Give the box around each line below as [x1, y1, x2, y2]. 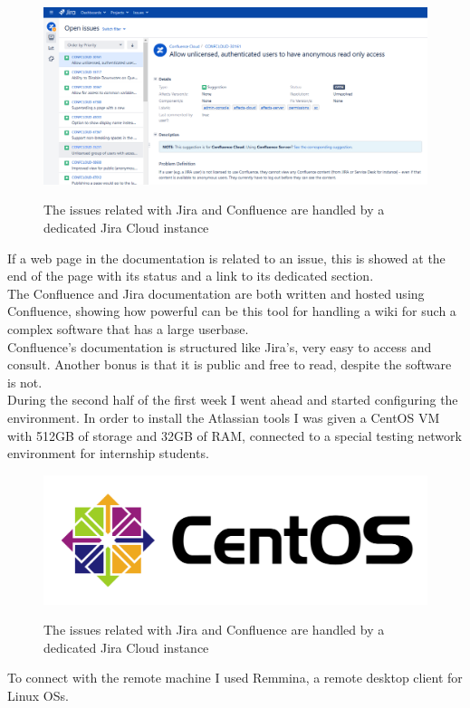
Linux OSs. [7, 685, 69, 704]
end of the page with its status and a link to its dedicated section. [7, 266, 374, 285]
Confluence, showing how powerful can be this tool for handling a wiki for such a [7, 301, 456, 321]
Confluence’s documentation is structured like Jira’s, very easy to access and [7, 337, 432, 356]
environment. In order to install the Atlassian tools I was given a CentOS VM [7, 407, 440, 426]
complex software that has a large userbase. [7, 320, 249, 338]
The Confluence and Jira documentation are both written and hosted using [7, 283, 425, 302]
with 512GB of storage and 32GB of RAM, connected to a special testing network [7, 426, 462, 445]
